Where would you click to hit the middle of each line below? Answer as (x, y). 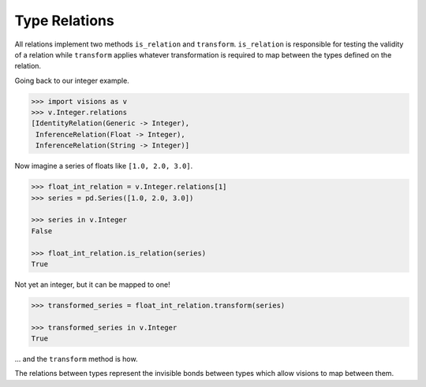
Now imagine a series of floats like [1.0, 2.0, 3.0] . (104, 166)
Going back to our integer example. (72, 80)
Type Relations (64, 20)
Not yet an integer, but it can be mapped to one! (92, 285)
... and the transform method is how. (76, 359)
